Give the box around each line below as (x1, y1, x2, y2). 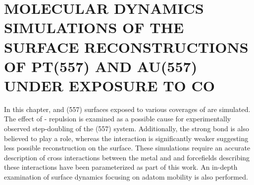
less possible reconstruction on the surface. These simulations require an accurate (4, 143, 251, 153)
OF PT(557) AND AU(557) (4, 56, 198, 76)
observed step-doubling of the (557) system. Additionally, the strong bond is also (4, 123, 249, 134)
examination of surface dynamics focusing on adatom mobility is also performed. (4, 172, 248, 182)
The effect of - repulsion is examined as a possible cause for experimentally (4, 113, 231, 124)
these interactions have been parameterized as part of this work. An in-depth (4, 162, 238, 172)
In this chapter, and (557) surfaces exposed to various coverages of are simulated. (4, 104, 251, 114)
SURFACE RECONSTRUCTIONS (4, 37, 249, 57)
